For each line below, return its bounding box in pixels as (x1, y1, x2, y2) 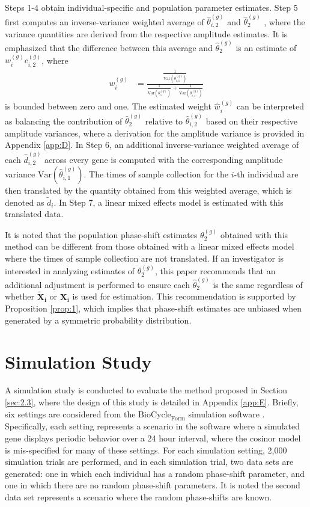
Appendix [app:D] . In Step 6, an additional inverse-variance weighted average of (5, 138, 299, 151)
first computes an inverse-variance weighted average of (5, 15, 204, 28)
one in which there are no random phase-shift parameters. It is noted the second (5, 479, 300, 491)
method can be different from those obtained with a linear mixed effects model (5, 240, 294, 253)
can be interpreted (236, 100, 304, 112)
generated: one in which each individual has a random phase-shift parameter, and (5, 467, 305, 479)
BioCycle (138, 410, 171, 419)
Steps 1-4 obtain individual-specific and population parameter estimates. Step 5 (5, 1, 298, 13)
